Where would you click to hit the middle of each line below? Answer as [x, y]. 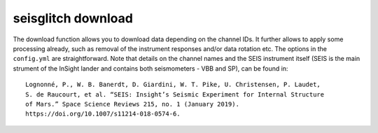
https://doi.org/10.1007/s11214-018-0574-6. [103, 114]
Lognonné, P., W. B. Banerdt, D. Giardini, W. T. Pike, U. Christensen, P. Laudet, [173, 85]
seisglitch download [73, 18]
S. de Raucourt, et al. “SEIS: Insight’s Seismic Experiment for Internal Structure [175, 94]
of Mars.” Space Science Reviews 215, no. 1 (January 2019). [132, 104]
